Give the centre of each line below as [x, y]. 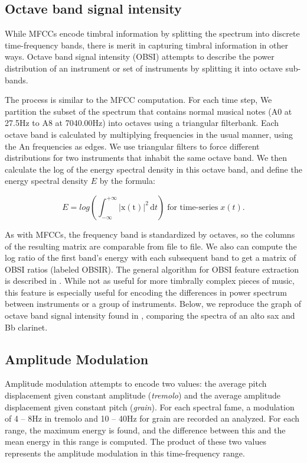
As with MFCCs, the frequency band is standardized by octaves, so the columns [150, 234]
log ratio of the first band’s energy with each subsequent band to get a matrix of [151, 258]
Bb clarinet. [26, 327]
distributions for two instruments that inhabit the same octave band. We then [146, 158]
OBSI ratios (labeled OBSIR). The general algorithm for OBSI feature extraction [152, 269]
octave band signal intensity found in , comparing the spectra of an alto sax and [150, 315]
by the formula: [127, 181]
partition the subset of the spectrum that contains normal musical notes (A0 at [148, 111]
